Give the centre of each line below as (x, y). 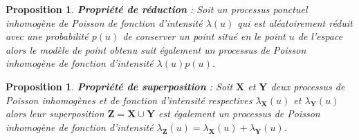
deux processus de (308, 86)
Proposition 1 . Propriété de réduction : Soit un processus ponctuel (157, 9)
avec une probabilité (47, 36)
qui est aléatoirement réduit (295, 22)
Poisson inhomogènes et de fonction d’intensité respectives (129, 100)
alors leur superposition (55, 113)
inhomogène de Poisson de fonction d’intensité (104, 22)
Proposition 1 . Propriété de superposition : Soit (119, 86)
